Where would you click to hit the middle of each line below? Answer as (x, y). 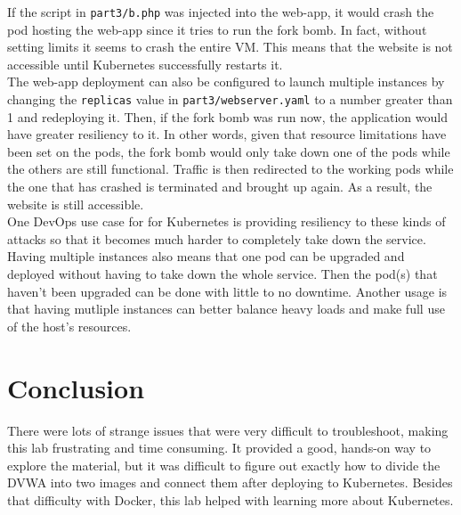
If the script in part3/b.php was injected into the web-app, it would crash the (221, 12)
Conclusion (76, 387)
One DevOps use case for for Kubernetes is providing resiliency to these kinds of (226, 221)
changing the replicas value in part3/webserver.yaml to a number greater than (230, 99)
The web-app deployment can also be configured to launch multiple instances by (226, 82)
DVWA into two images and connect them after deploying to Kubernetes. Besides (230, 482)
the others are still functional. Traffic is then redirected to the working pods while (230, 169)
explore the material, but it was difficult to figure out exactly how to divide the (224, 465)
